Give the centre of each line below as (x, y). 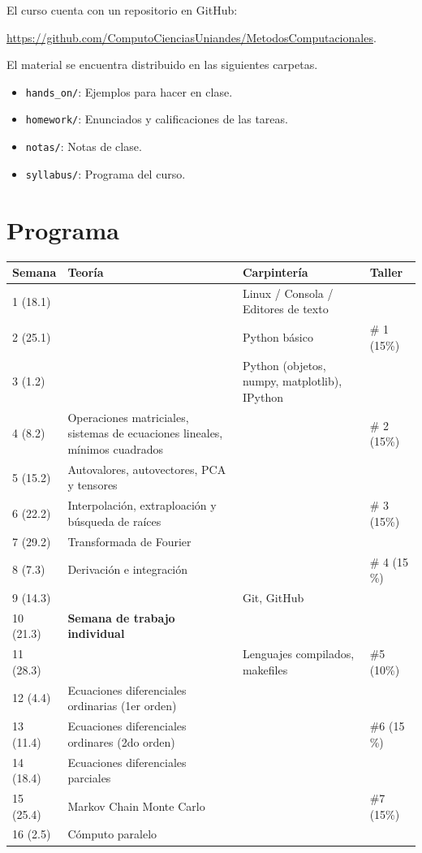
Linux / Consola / (288, 293)
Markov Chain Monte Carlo (136, 806)
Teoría (86, 272)
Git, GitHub (273, 597)
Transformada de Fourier (129, 541)
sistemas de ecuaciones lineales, (145, 433)
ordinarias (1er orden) (122, 706)
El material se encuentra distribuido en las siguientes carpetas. (162, 65)
